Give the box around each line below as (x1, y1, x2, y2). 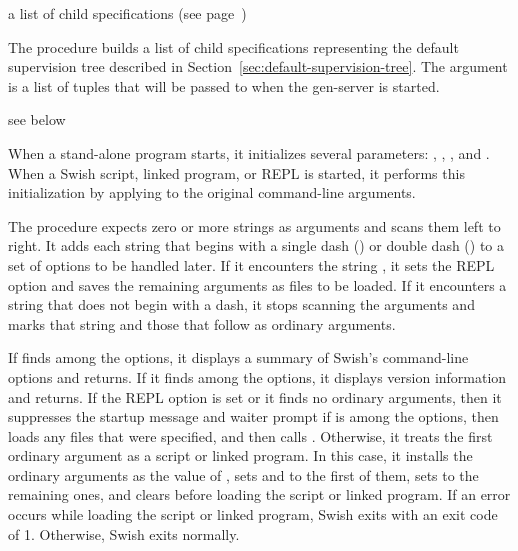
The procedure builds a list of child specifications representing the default (8, 36, 459, 57)
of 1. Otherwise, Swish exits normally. (8, 523, 240, 544)
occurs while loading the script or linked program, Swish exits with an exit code (8, 504, 498, 525)
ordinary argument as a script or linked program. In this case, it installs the (8, 445, 473, 466)
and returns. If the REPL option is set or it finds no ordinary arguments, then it (8, 386, 502, 407)
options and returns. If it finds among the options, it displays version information (8, 366, 507, 387)
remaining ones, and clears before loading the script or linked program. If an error (8, 484, 511, 505)
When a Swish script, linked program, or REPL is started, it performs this (8, 162, 465, 183)
